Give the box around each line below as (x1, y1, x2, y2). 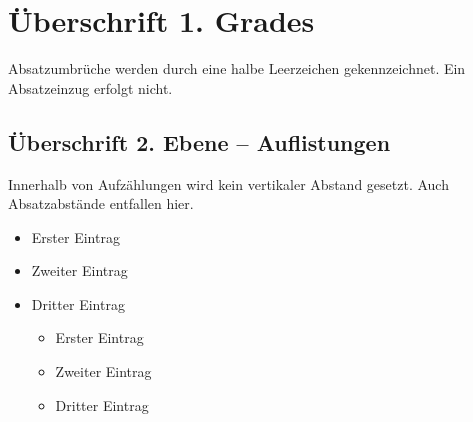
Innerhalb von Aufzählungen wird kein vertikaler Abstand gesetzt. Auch (8, 173, 449, 194)
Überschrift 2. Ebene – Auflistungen (8, 126, 391, 157)
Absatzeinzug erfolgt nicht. (8, 77, 173, 98)
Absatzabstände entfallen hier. (8, 193, 194, 214)
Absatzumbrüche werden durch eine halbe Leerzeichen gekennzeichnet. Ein (8, 58, 466, 79)
